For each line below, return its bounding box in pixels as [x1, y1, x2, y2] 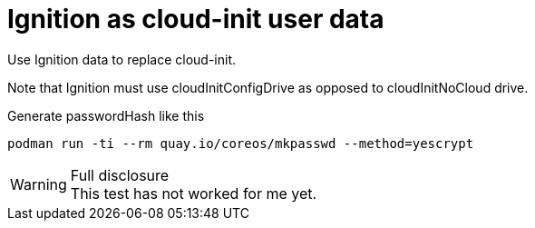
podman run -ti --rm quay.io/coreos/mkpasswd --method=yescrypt [7, 135, 474, 151]
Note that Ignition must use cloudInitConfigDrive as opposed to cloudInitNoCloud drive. [7, 79, 529, 95]
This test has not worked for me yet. [70, 183, 317, 203]
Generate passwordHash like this [7, 107, 205, 124]
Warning [10, 174, 67, 193]
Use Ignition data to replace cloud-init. [7, 51, 237, 67]
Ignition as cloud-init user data [7, 4, 384, 35]
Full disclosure [70, 165, 170, 184]
